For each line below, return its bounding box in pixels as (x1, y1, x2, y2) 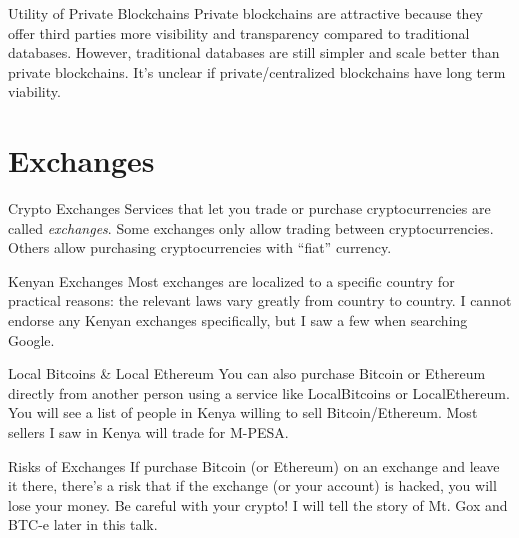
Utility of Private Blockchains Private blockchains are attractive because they (8, 3, 484, 23)
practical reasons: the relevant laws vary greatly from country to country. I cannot (8, 290, 512, 311)
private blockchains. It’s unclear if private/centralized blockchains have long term (8, 61, 506, 82)
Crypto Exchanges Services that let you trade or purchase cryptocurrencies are (8, 198, 491, 219)
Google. (8, 329, 55, 350)
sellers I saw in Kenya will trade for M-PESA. (8, 422, 289, 443)
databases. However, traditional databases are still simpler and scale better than (8, 42, 500, 63)
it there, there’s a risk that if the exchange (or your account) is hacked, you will (8, 475, 497, 496)
